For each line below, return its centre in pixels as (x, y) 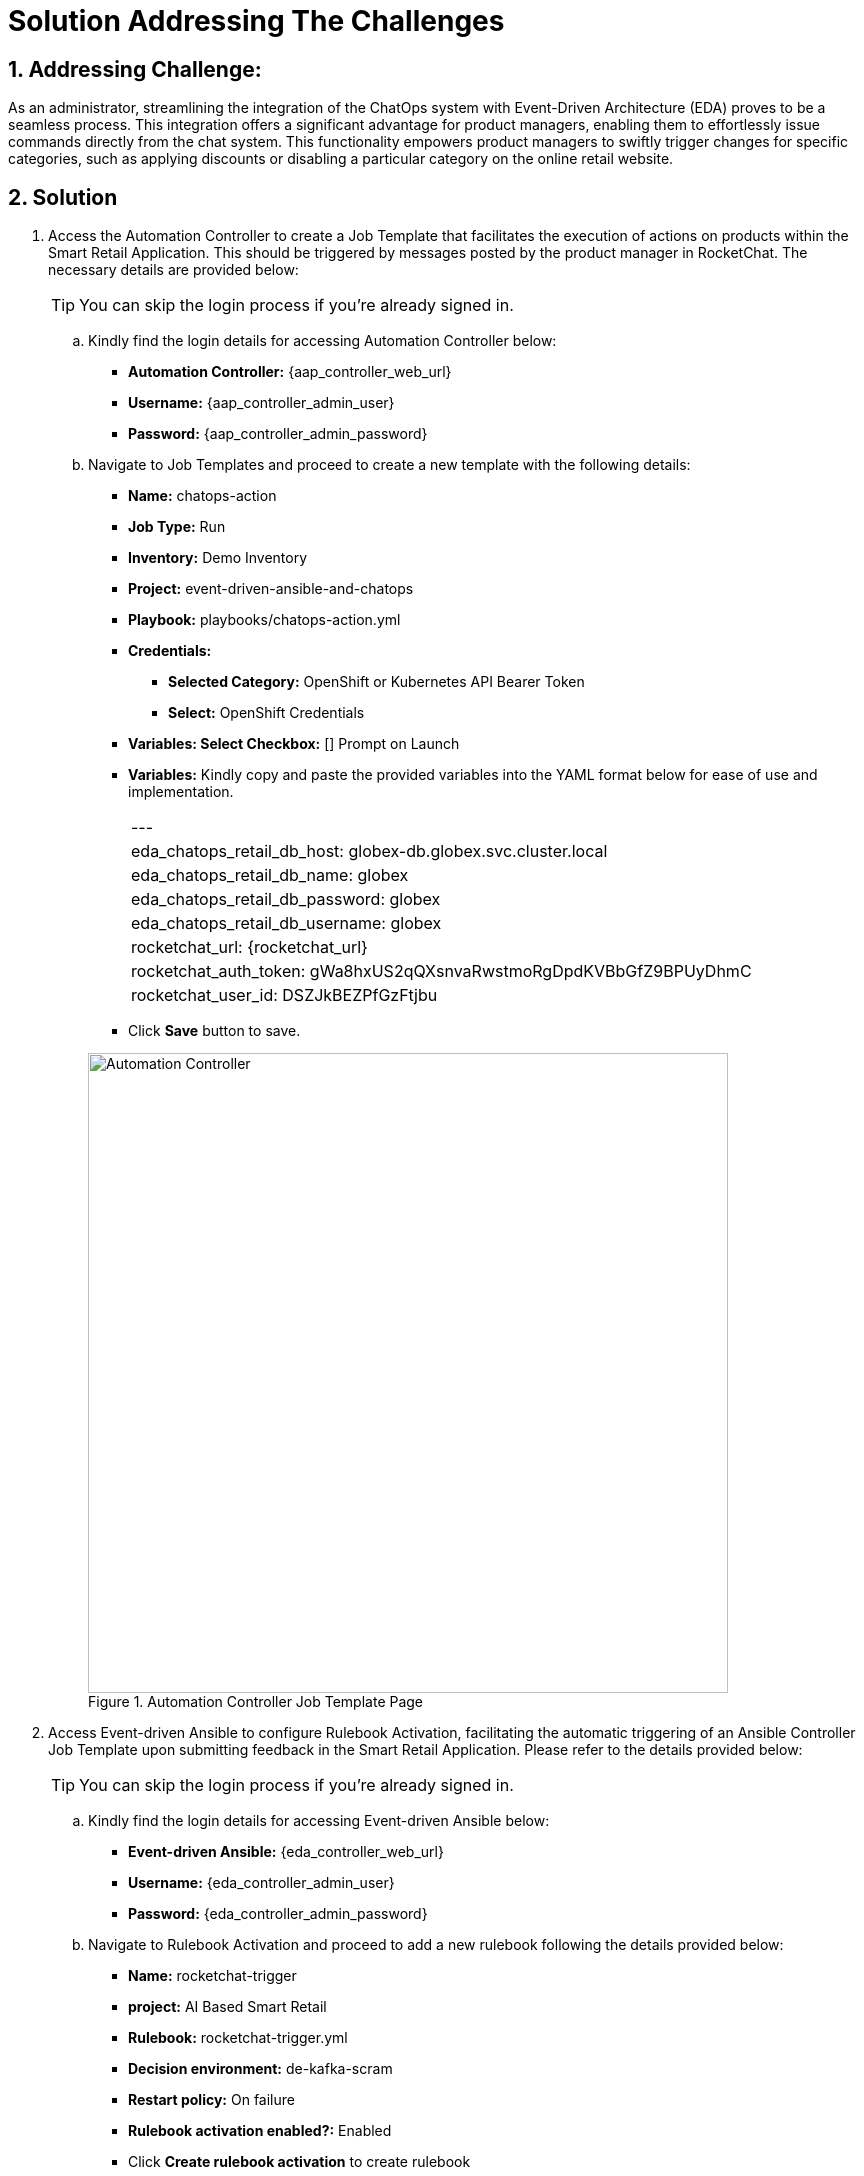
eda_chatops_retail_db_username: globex (286, 923)
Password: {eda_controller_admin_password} (278, 1914)
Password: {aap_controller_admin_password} (278, 434)
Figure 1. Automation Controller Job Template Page (256, 1702)
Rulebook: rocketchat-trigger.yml (238, 2038)
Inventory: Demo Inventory (218, 558)
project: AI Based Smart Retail (227, 2007)
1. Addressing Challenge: (135, 69)
